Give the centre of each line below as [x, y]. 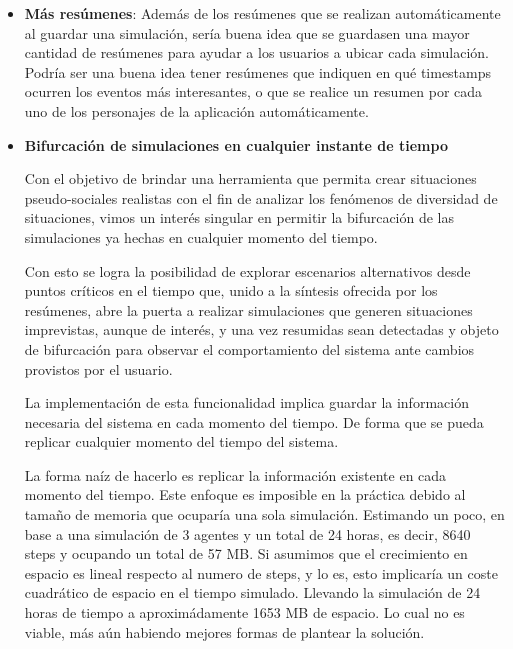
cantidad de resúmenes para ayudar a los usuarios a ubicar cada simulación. [257, 52]
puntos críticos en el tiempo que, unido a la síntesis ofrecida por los [231, 290]
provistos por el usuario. [98, 368]
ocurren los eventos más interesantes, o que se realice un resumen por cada [253, 91]
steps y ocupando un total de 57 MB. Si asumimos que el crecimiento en [246, 553]
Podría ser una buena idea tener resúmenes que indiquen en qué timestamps [258, 71]
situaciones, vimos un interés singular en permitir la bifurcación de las [239, 217]
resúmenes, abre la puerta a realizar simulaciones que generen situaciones [248, 309]
